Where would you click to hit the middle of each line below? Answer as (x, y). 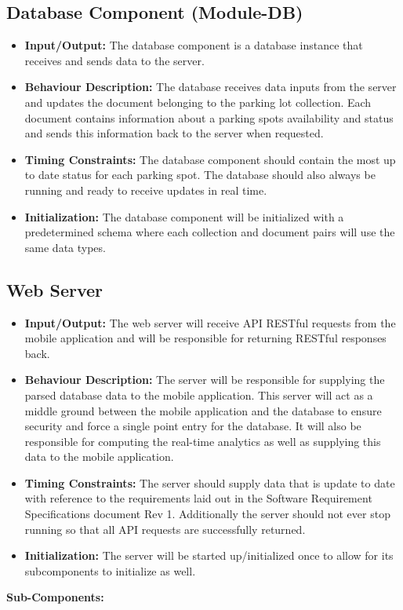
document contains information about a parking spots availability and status (209, 117)
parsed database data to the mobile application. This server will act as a (199, 394)
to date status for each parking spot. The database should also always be (200, 175)
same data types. (65, 247)
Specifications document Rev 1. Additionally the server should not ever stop (207, 514)
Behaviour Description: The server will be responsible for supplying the (205, 380)
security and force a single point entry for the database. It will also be (193, 426)
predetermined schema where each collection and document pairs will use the (210, 232)
